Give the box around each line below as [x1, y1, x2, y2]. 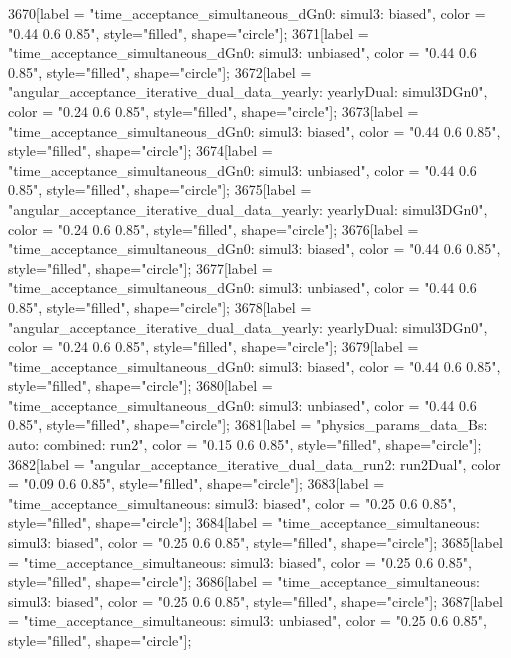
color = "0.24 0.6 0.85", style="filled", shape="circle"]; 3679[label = [8, 336, 419, 357]
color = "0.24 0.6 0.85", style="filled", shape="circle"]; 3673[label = [8, 100, 419, 121]
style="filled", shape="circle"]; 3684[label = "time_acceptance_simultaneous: [8, 512, 480, 533]
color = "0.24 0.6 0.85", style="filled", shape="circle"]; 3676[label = [8, 218, 419, 239]
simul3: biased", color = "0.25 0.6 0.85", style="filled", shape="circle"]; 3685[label [8, 532, 503, 553]
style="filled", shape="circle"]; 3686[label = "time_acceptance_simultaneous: [8, 571, 480, 592]
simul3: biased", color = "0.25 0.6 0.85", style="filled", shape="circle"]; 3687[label [8, 590, 503, 611]
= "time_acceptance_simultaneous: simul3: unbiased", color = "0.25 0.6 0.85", [8, 610, 487, 631]
